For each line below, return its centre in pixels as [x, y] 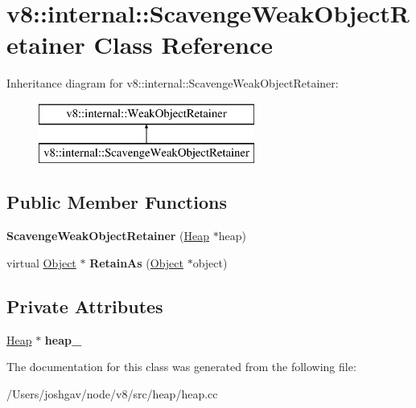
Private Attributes [85, 306]
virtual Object [41, 262]
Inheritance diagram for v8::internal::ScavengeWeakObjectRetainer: [173, 83]
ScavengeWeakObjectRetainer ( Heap [108, 236]
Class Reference [183, 45]
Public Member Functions [117, 202]
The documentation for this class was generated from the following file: [181, 367]
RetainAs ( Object [136, 262]
